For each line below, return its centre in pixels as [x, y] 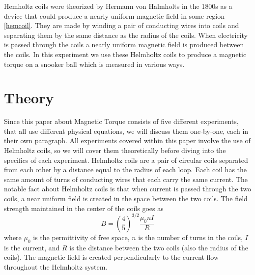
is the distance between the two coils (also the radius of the [159, 247]
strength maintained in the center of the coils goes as [84, 208]
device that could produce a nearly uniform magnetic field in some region [114, 15]
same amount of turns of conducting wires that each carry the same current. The [126, 179]
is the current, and [32, 247]
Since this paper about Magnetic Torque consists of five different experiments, [121, 121]
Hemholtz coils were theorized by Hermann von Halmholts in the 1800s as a [118, 6]
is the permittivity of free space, [81, 237]
